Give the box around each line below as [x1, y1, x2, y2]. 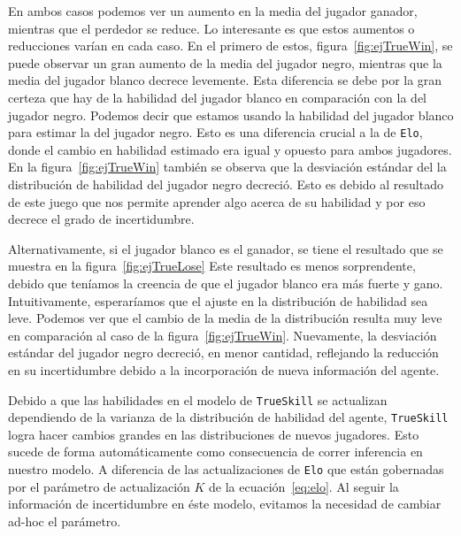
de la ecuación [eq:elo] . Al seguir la [209, 477, 399, 495]
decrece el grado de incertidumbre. [8, 210, 195, 228]
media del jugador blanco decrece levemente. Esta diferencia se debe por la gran [8, 71, 442, 89]
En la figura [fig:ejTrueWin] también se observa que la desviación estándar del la [8, 157, 447, 176]
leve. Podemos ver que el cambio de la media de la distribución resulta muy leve [8, 309, 442, 327]
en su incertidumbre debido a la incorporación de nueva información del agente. [8, 360, 440, 379]
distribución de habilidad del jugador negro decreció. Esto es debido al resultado [8, 175, 443, 193]
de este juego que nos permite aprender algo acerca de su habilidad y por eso [8, 192, 426, 211]
